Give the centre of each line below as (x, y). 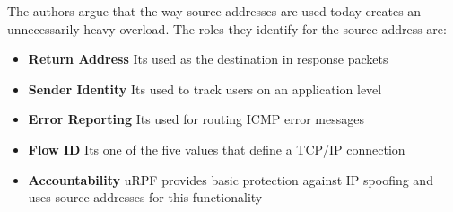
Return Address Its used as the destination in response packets (208, 59)
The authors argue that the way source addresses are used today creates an (214, 11)
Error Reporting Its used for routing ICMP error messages (196, 119)
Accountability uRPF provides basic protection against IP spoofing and (231, 179)
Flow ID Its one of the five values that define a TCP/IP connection (217, 149)
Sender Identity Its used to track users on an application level (205, 88)
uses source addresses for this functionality (145, 197)
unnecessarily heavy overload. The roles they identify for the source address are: (227, 28)
